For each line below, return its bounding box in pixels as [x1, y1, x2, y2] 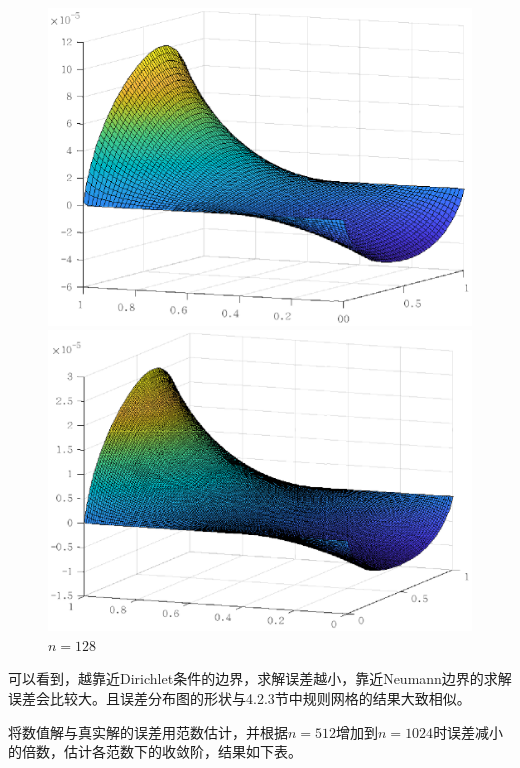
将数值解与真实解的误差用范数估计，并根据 [8, 721, 288, 742]
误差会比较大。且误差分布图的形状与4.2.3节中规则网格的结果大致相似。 [8, 687, 471, 708]
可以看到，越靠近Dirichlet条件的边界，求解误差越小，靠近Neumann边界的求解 [8, 668, 512, 689]
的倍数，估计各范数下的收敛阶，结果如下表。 [8, 741, 302, 762]
